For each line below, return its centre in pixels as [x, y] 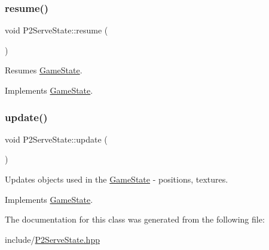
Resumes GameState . [44, 70]
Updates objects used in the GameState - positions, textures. [117, 179]
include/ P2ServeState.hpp [52, 239]
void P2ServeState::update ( [56, 139]
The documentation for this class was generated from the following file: [135, 219]
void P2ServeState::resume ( [56, 30]
